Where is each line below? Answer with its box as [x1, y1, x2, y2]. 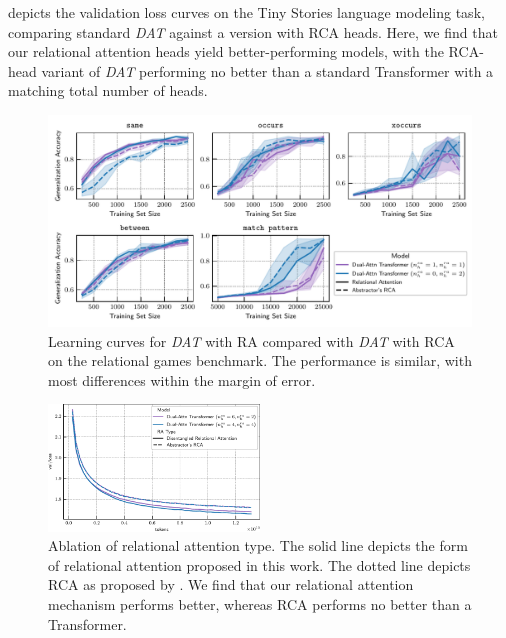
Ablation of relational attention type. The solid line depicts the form [48, 535, 468, 556]
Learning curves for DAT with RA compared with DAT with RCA [48, 330, 455, 351]
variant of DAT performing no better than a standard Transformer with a [41, 60, 494, 81]
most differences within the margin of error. [48, 369, 316, 390]
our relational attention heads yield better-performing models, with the [8, 41, 444, 62]
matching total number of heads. [8, 80, 208, 101]
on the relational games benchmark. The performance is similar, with [48, 350, 472, 371]
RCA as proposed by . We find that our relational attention [48, 574, 414, 595]
